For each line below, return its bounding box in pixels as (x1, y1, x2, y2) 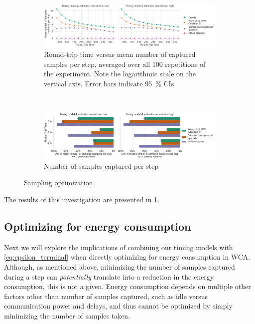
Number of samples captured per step (44, 160, 159, 171)
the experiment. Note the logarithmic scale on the (44, 68, 196, 79)
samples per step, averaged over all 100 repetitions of (44, 58, 206, 69)
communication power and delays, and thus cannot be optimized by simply (4, 301, 233, 311)
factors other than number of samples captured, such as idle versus (4, 291, 208, 301)
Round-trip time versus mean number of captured (44, 48, 196, 59)
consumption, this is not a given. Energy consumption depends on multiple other (4, 281, 251, 292)
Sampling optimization (24, 177, 93, 188)
